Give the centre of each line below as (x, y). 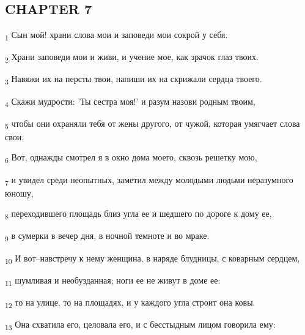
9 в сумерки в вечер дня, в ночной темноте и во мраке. (107, 236)
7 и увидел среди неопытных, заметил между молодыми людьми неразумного (149, 180)
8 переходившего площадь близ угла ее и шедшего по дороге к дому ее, (138, 214)
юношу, (19, 193)
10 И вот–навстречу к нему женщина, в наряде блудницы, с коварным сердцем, (152, 258)
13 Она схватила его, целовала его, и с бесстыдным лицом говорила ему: (140, 325)
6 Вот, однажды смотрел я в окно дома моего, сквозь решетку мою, (131, 158)
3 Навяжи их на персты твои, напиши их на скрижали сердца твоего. (134, 80)
